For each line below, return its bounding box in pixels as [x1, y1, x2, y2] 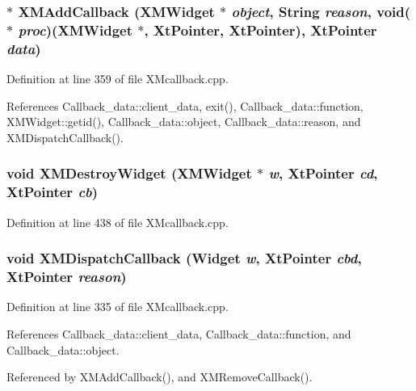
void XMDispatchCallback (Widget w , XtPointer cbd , [6, 248, 362, 268]
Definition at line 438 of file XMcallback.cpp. [6, 213, 229, 230]
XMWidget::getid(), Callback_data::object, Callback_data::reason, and [6, 113, 361, 130]
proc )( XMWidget [18, 19, 132, 40]
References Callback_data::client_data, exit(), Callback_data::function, [6, 97, 363, 114]
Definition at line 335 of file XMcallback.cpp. [6, 298, 229, 315]
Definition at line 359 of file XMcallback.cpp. [6, 70, 229, 87]
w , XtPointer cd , [268, 163, 378, 183]
